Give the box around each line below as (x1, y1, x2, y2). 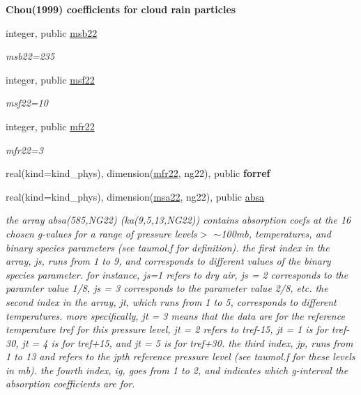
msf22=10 (6, 95, 48, 110)
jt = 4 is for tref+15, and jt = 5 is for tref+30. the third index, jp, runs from (22, 335, 353, 350)
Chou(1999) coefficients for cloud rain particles (6, 2, 236, 16)
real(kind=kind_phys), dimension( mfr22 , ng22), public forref (6, 166, 270, 180)
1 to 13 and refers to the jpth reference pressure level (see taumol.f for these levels (6, 349, 355, 364)
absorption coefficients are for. (6, 376, 135, 391)
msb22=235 (6, 49, 55, 63)
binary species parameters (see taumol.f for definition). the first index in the (6, 240, 330, 254)
